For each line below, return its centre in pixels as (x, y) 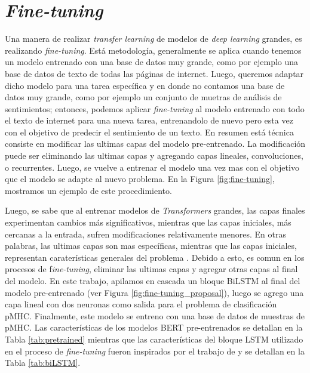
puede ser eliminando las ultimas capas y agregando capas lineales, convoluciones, (154, 155)
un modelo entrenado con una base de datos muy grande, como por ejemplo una (152, 62)
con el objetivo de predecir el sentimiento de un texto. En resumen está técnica (149, 132)
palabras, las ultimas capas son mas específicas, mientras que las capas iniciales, (151, 246)
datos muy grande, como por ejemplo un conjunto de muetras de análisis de (143, 97)
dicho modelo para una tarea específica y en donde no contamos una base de (145, 85)
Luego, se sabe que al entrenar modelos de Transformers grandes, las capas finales (155, 210)
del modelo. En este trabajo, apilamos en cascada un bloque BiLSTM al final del (153, 280)
